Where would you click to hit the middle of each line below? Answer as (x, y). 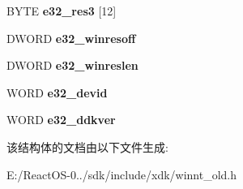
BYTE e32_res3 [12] (62, 11)
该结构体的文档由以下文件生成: (87, 146)
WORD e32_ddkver (61, 120)
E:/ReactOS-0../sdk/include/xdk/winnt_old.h (122, 174)
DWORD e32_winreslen (72, 65)
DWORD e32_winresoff (71, 38)
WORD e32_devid (57, 92)
